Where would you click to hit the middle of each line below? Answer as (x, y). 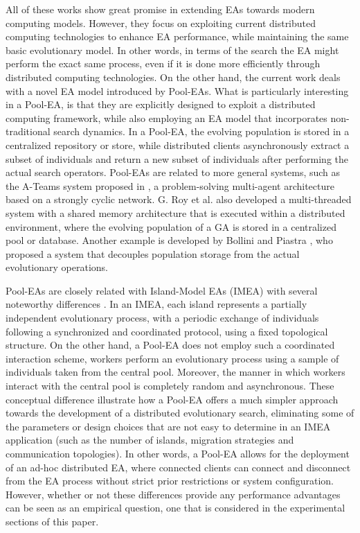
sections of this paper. (52, 521)
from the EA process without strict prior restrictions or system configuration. (170, 481)
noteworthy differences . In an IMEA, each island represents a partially (156, 304)
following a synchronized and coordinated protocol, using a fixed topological (167, 331)
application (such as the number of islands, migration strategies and (150, 440)
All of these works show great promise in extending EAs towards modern (160, 9)
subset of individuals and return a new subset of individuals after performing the (177, 158)
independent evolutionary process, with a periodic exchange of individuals (162, 318)
